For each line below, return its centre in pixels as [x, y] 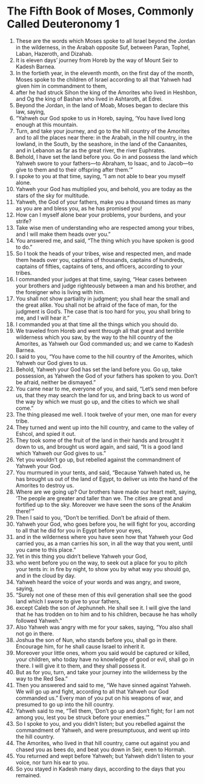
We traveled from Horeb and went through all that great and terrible [100, 330]
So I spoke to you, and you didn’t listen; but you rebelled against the [100, 723]
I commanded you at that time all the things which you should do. [97, 324]
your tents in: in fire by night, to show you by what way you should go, [103, 569]
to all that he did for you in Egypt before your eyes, [79, 530]
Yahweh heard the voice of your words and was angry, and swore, [98, 582]
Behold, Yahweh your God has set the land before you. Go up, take [99, 369]
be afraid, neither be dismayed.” [56, 382]
